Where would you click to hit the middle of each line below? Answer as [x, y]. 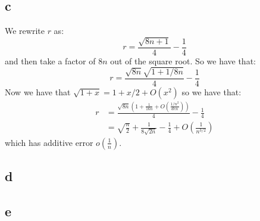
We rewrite [25, 31]
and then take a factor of [50, 60]
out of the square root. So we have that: [183, 60]
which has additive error [49, 142]
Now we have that [38, 91]
